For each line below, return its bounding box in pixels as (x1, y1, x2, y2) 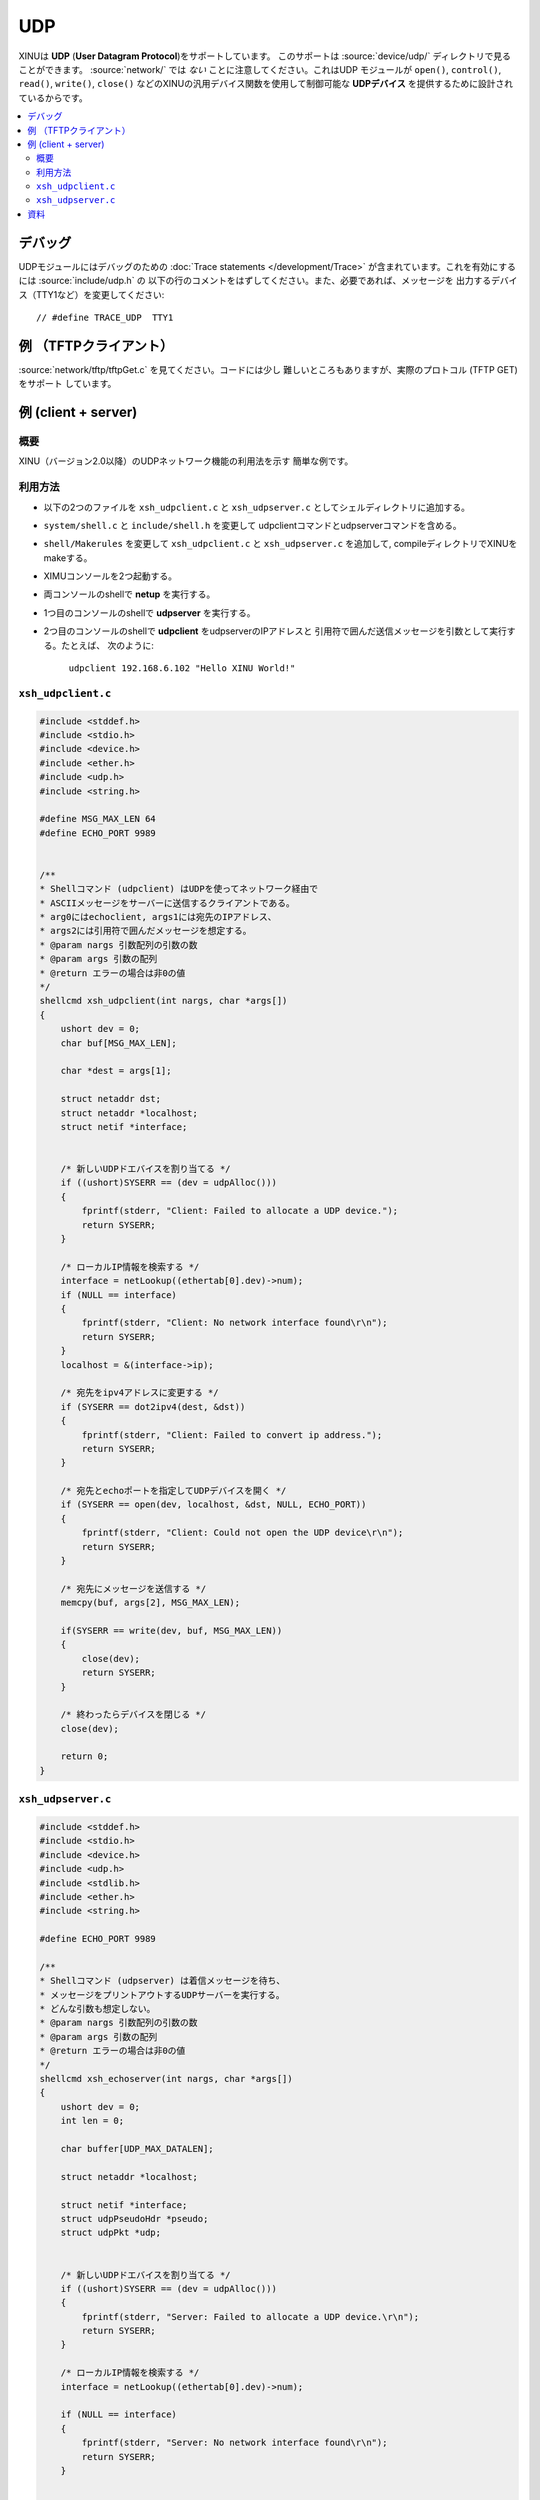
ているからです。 (18, 91, 89, 104)
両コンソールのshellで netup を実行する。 (43, 588, 216, 600)
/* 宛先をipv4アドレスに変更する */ (60, 1387, 219, 1399)
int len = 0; (60, 2115, 125, 2127)
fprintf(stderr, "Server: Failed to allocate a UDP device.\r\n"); (81, 2311, 420, 2322)
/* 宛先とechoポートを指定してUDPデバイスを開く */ (60, 1485, 287, 1497)
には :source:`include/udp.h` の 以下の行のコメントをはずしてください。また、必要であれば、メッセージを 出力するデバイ (18, 275, 518, 287)
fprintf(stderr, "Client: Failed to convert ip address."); (81, 1429, 383, 1440)
